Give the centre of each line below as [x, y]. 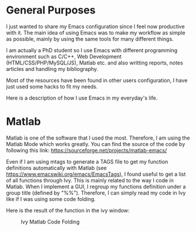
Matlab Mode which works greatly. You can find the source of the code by [96, 144]
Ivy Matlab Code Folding [50, 222]
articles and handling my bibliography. [52, 69]
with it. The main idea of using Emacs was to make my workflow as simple [96, 32]
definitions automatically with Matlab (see [56, 168]
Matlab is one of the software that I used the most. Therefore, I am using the [98, 138]
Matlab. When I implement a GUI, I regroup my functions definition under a [96, 186]
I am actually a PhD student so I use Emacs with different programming [92, 50]
